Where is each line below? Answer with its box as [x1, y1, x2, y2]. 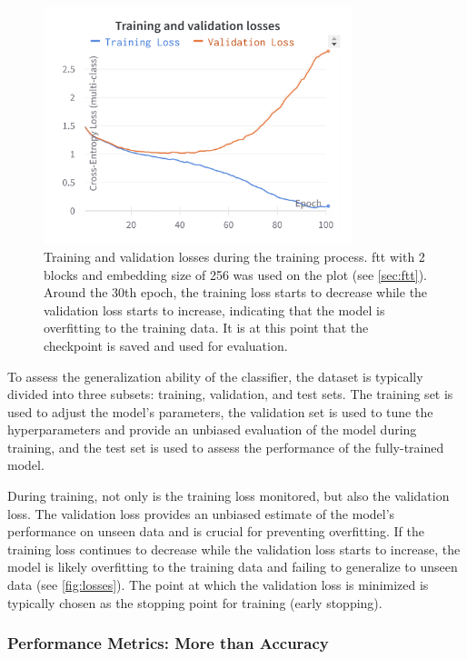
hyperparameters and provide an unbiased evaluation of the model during [7, 420, 417, 439]
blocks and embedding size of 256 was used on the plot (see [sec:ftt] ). [44, 265, 427, 284]
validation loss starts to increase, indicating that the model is [44, 300, 385, 319]
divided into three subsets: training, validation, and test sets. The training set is [7, 384, 453, 404]
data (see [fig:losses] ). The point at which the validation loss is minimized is [7, 575, 429, 594]
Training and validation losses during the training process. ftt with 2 [44, 246, 425, 265]
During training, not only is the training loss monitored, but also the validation [7, 486, 450, 505]
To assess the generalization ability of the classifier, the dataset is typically [7, 366, 423, 385]
